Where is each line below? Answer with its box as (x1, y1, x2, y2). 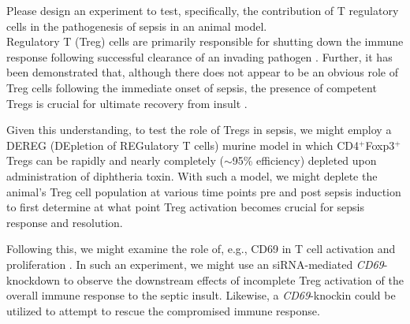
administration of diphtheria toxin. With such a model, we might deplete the (6, 167, 378, 184)
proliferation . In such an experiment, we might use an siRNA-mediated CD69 (6, 255, 384, 272)
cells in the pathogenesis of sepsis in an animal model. (6, 17, 267, 34)
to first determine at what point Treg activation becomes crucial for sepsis (6, 199, 364, 215)
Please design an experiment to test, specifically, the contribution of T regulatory (6, 2, 399, 18)
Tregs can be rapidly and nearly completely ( (6, 152, 224, 169)
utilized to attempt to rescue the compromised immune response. (6, 302, 320, 318)
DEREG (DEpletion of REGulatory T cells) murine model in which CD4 (6, 136, 360, 153)
